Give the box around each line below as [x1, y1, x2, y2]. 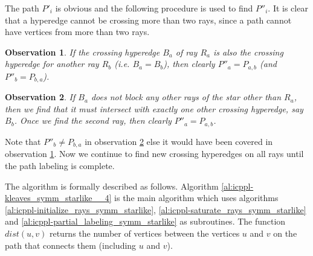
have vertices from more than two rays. [5, 25, 150, 38]
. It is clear [268, 2, 308, 14]
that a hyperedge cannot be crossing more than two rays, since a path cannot [5, 13, 292, 26]
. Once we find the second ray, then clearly [14, 114, 172, 127]
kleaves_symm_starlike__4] [5, 191, 112, 204]
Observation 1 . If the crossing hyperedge [5, 45, 160, 58]
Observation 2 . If [5, 91, 76, 103]
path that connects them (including [5, 238, 137, 251]
